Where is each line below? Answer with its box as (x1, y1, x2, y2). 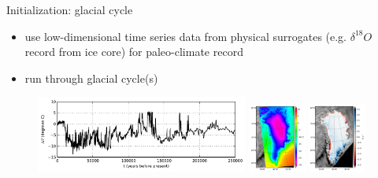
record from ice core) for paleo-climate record (24, 43, 243, 60)
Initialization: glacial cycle (6, 2, 133, 17)
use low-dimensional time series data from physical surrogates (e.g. (24, 28, 347, 44)
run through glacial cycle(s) (24, 69, 158, 86)
